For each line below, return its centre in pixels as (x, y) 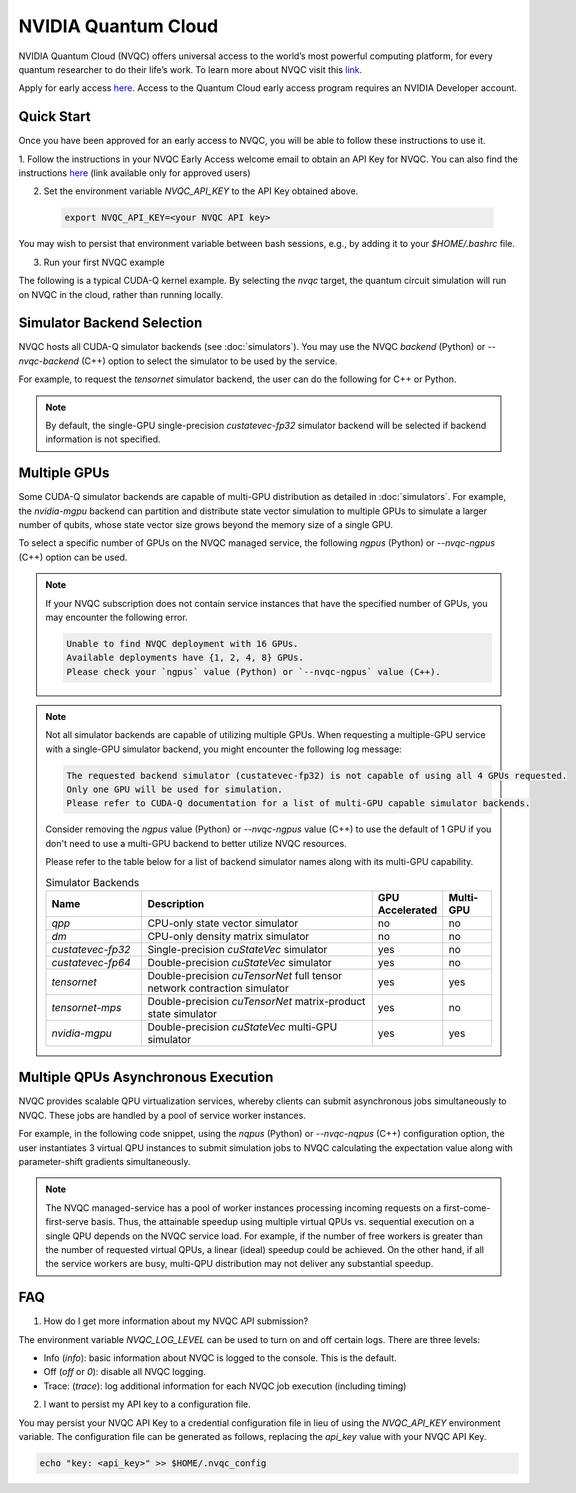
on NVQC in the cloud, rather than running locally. (121, 294)
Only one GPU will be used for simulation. (175, 789)
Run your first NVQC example (104, 262)
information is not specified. (103, 439)
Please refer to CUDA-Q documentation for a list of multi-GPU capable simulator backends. (298, 803)
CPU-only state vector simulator (223, 923)
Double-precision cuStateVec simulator (239, 962)
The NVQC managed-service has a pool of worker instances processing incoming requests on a (243, 1207)
